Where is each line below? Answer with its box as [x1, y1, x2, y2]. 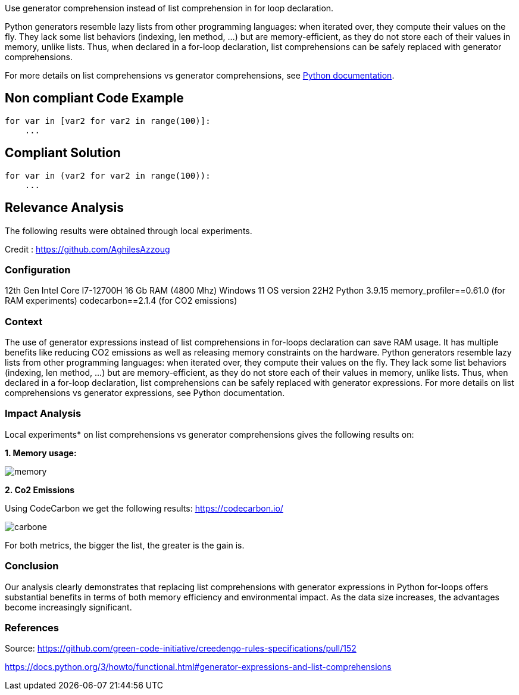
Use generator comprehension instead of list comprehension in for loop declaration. [5, 3, 334, 13]
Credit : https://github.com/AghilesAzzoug [5, 244, 170, 254]
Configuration [5, 263, 71, 276]
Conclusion [5, 560, 59, 572]
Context [5, 315, 43, 328]
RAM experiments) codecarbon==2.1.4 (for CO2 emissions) [5, 295, 237, 306]
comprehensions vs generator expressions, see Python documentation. [5, 388, 285, 398]
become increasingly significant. [5, 601, 132, 612]
